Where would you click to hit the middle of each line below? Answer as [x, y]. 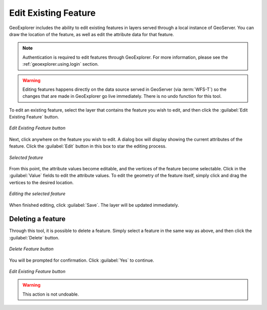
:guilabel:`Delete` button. [34, 237]
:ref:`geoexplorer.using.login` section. [61, 64]
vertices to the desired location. [42, 182]
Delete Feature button [31, 249]
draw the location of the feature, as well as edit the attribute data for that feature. [91, 34]
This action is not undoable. [51, 294]
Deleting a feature [37, 219]
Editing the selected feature [37, 194]
